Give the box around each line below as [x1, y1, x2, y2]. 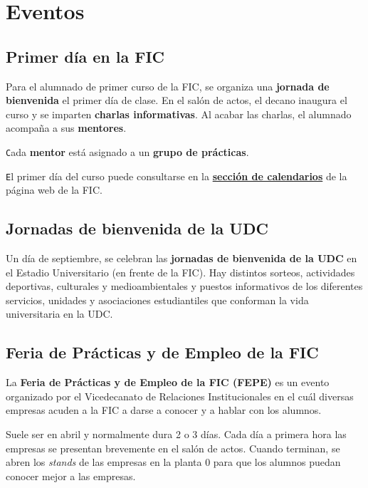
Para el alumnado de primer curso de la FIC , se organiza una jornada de [6, 78, 330, 93]
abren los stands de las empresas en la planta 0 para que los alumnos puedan [6, 455, 341, 469]
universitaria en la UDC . [6, 306, 113, 321]
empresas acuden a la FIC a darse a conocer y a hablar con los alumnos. [6, 403, 322, 417]
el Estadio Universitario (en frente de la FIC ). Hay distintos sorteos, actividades [6, 264, 355, 279]
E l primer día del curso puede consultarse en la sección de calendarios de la [6, 168, 347, 183]
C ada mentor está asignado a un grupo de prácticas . [6, 144, 249, 159]
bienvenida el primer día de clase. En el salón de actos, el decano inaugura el [6, 93, 347, 108]
